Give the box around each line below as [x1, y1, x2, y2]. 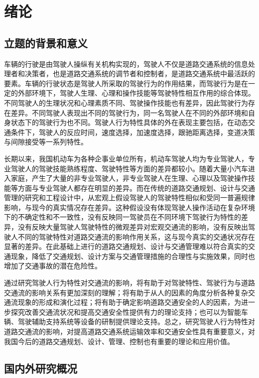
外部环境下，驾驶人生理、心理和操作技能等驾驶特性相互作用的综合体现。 [17, 88, 255, 98]
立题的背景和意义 [4, 35, 88, 50]
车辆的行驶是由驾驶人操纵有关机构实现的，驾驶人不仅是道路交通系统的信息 [4, 58, 248, 69]
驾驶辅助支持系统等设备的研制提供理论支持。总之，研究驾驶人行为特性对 [17, 316, 255, 327]
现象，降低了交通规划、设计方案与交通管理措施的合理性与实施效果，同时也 [10, 251, 255, 261]
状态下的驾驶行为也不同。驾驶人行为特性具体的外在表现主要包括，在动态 [10, 117, 248, 127]
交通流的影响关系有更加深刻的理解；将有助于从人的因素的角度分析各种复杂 [4, 287, 248, 297]
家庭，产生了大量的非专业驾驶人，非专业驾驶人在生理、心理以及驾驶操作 [10, 173, 248, 183]
